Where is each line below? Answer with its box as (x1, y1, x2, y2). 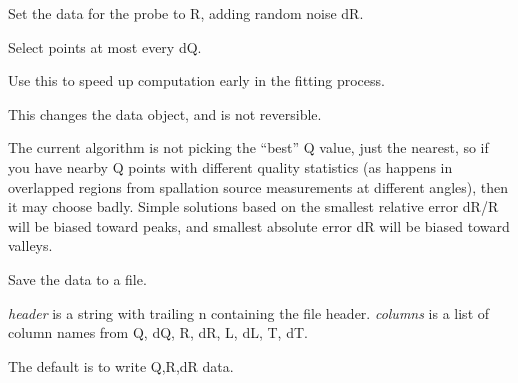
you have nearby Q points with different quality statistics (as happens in (8, 156, 453, 177)
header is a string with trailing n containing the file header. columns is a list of (8, 302, 490, 323)
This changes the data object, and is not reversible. (8, 103, 322, 124)
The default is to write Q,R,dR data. (8, 355, 234, 376)
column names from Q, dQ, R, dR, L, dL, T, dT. (8, 322, 308, 343)
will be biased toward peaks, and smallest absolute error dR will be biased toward (8, 215, 510, 236)
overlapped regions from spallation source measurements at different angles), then (8, 176, 509, 197)
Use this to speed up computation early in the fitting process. (8, 70, 385, 91)
